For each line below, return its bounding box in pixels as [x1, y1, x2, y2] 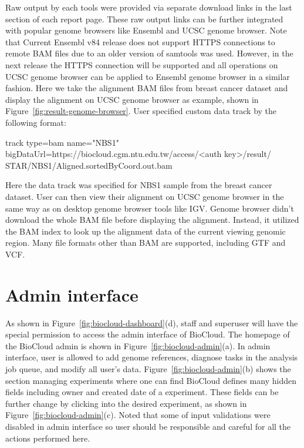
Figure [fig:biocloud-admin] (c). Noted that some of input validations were [5, 409, 271, 421]
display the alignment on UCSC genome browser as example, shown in [5, 93, 259, 105]
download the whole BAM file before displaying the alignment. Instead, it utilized [5, 213, 299, 226]
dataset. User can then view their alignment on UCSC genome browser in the [5, 190, 284, 202]
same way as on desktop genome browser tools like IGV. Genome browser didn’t [5, 202, 294, 214]
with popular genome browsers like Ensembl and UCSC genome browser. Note [5, 24, 287, 36]
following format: [5, 116, 66, 128]
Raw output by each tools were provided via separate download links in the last [5, 1, 292, 13]
